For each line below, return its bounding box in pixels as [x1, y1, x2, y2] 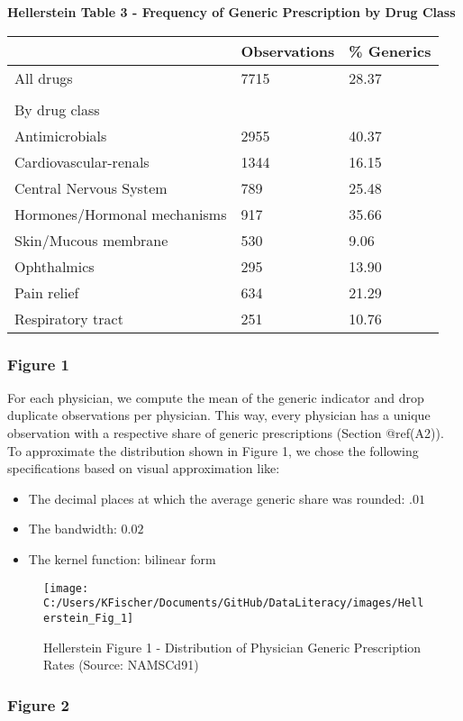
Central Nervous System [14, 177, 168, 198]
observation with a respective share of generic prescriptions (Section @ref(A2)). [7, 424, 444, 442]
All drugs [14, 67, 73, 88]
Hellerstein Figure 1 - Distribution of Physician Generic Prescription [43, 637, 422, 656]
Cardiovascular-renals [14, 151, 150, 172]
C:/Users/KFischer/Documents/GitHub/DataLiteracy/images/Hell [43, 597, 424, 610]
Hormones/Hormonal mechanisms [14, 203, 227, 224]
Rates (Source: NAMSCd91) [43, 655, 199, 674]
